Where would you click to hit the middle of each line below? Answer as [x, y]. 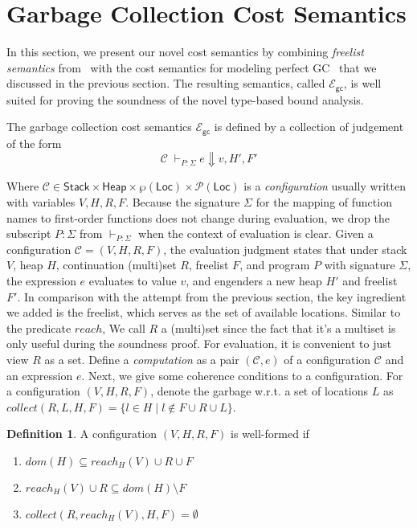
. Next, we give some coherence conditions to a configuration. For [242, 375]
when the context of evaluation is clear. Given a [256, 233]
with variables [41, 202]
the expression [41, 280]
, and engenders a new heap [254, 280]
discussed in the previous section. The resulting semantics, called [166, 83]
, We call [124, 327]
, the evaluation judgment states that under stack [285, 249]
